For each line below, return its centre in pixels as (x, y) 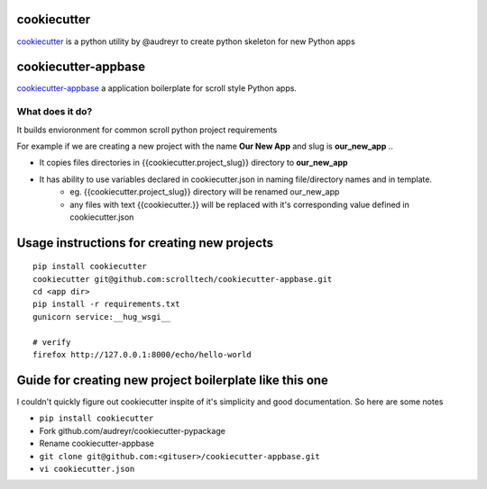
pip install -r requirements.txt (106, 304)
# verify (52, 342)
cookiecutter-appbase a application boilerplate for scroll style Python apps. (157, 88)
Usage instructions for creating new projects (145, 243)
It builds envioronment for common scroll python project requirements (147, 130)
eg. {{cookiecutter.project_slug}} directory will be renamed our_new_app (205, 192)
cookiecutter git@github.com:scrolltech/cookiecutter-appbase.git (183, 279)
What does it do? (55, 112)
